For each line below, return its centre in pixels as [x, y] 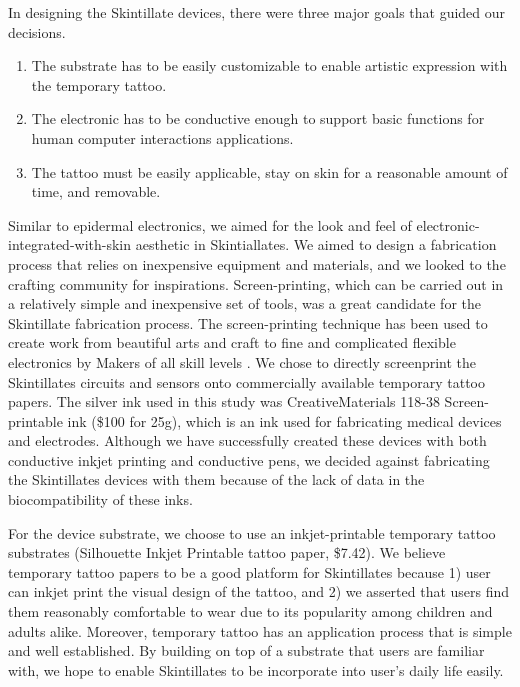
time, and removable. [96, 191]
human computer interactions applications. [162, 137]
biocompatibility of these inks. [100, 499]
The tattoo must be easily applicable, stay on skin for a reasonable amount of [269, 171]
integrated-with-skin [70, 244]
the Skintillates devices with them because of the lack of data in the [216, 479]
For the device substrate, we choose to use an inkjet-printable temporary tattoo [252, 532]
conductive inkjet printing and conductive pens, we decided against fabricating [249, 459]
